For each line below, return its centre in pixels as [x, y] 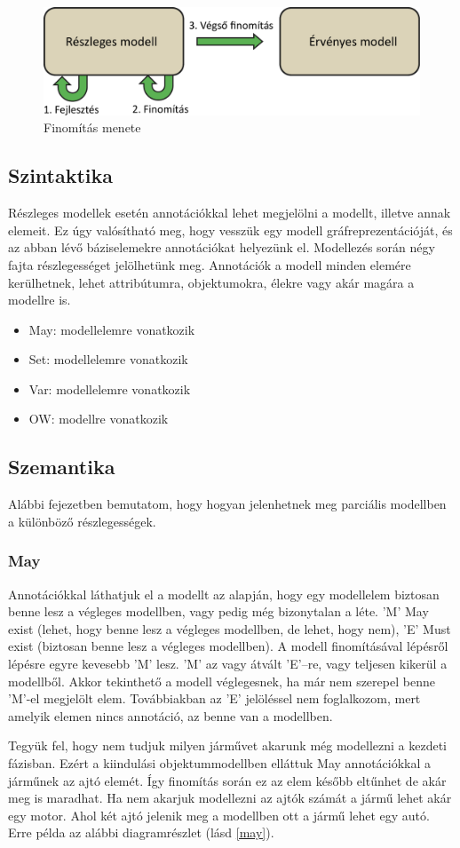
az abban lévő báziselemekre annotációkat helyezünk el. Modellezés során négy [222, 247]
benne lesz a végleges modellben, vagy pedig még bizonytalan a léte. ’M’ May [218, 611]
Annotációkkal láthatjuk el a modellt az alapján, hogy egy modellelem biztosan [224, 594]
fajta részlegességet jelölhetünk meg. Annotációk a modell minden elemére [210, 264]
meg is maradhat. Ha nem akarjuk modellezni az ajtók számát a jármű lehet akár [230, 798]
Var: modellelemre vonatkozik [110, 388]
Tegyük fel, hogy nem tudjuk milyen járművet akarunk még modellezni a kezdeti [227, 745]
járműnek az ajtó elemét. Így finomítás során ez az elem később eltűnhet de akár [227, 780]
